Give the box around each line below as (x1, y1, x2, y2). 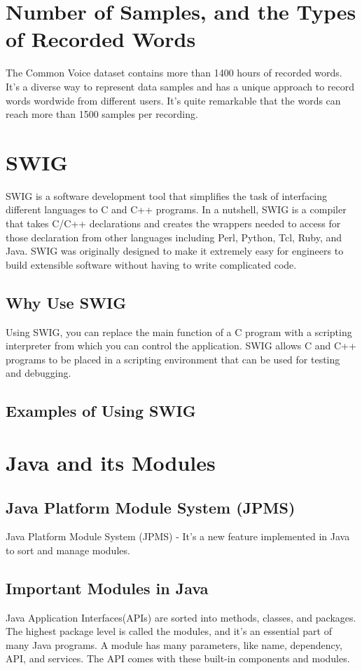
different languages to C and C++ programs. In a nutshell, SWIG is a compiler (6, 202, 347, 217)
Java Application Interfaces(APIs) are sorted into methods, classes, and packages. (6, 610, 356, 624)
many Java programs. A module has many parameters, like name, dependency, (6, 637, 342, 652)
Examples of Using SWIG (6, 400, 196, 422)
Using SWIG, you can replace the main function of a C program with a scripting (6, 324, 352, 339)
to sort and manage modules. (6, 542, 130, 557)
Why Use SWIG (6, 291, 127, 313)
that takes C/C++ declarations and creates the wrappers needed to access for (6, 216, 341, 230)
